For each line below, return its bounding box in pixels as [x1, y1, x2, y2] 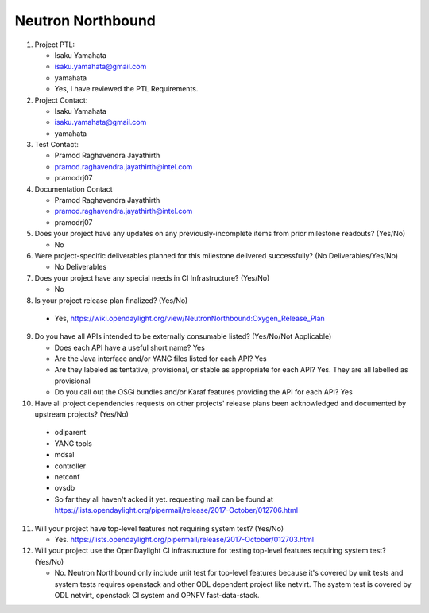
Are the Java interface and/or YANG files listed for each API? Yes [54, 354, 268, 363]
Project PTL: [34, 40, 75, 49]
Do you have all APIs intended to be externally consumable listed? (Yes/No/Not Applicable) [34, 332, 332, 341]
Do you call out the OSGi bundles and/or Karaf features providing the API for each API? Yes [54, 387, 353, 397]
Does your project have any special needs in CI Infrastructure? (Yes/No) [34, 273, 270, 282]
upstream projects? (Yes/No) [34, 409, 129, 419]
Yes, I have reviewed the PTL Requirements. [54, 84, 199, 94]
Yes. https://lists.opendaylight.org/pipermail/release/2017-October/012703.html [54, 534, 314, 544]
